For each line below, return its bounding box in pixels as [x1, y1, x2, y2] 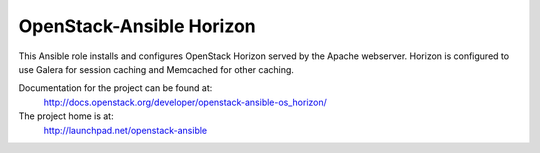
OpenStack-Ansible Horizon [18, 15, 257, 37]
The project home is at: [18, 110, 114, 122]
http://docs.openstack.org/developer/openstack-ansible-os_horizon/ [43, 96, 327, 108]
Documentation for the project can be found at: [18, 82, 213, 94]
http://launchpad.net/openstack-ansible [43, 124, 208, 136]
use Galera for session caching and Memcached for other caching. [18, 63, 295, 75]
